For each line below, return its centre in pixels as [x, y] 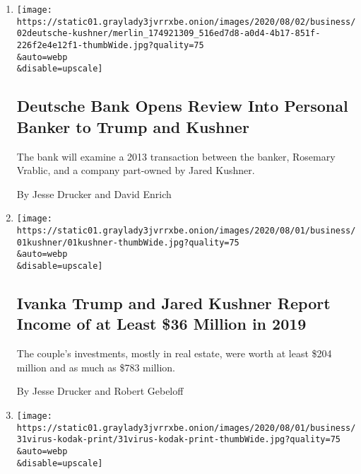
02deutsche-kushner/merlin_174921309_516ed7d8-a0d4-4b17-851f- [168, 34]
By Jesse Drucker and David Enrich [94, 193]
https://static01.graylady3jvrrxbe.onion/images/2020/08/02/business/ [186, 22]
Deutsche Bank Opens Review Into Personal [182, 106]
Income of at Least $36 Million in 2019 [161, 324]
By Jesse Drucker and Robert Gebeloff [100, 391]
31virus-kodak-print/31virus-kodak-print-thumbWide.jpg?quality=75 [178, 440]
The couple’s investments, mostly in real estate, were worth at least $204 [174, 353]
